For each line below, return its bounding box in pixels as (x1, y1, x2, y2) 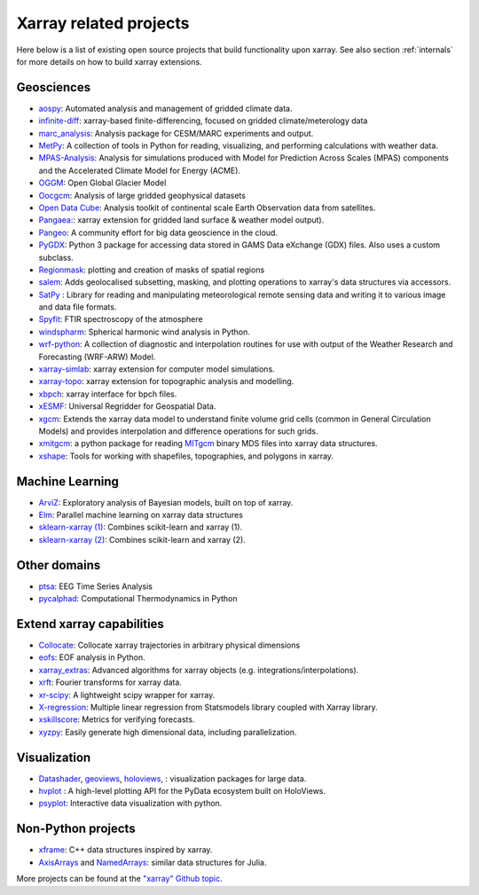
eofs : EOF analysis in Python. (38, 652, 145, 663)
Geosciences (16, 80, 91, 95)
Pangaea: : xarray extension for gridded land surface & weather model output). (38, 215, 325, 225)
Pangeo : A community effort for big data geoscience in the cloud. (38, 227, 279, 238)
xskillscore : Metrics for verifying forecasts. (38, 714, 195, 725)
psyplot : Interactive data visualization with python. (38, 798, 223, 809)
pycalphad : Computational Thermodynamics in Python (38, 593, 239, 604)
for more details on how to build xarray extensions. (16, 56, 203, 67)
